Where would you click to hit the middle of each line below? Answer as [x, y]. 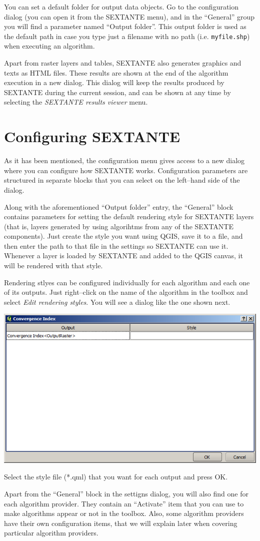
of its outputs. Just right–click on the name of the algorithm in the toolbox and [126, 292]
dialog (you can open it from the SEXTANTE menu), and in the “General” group [129, 16]
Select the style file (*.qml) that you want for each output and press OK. [116, 477]
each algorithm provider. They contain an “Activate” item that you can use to [124, 503]
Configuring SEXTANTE [92, 136]
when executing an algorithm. [49, 46]
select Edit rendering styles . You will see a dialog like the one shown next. [117, 302]
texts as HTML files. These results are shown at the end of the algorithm [116, 72]
